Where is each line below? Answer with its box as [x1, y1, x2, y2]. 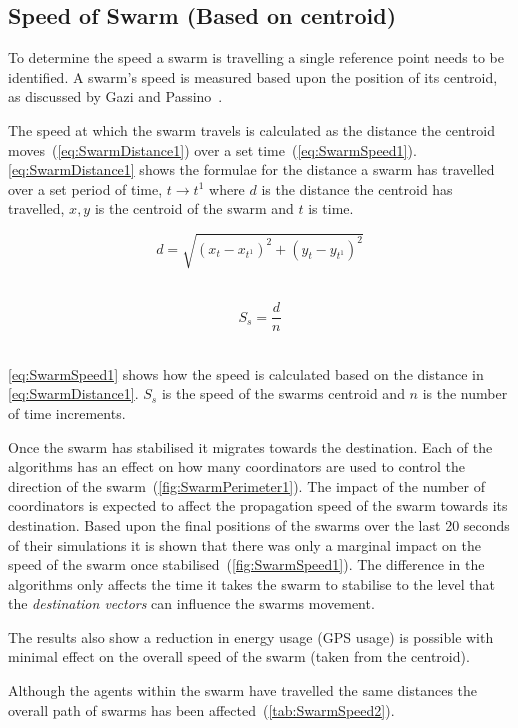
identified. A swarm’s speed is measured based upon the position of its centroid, [8, 66, 498, 87]
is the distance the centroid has [261, 178, 453, 199]
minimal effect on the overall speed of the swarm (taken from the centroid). [8, 646, 470, 667]
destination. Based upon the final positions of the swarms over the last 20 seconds [8, 514, 510, 535]
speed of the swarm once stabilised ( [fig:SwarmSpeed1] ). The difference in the [8, 554, 485, 575]
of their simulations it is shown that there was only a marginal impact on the [8, 534, 481, 555]
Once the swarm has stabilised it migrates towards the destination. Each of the [8, 436, 493, 457]
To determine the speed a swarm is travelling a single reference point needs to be [8, 47, 504, 68]
